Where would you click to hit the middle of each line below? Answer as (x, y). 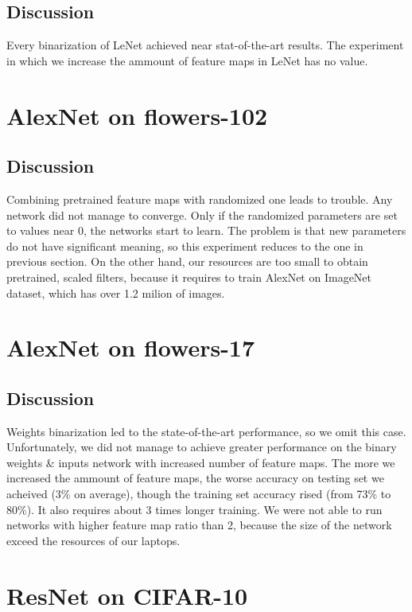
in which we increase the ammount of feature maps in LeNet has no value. (187, 60)
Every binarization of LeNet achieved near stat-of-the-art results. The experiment (205, 45)
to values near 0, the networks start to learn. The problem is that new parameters (206, 230)
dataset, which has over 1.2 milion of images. (116, 292)
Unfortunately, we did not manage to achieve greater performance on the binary (202, 447)
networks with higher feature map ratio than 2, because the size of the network (199, 525)
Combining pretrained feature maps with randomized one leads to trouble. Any (200, 199)
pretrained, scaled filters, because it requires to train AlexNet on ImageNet (189, 277)
